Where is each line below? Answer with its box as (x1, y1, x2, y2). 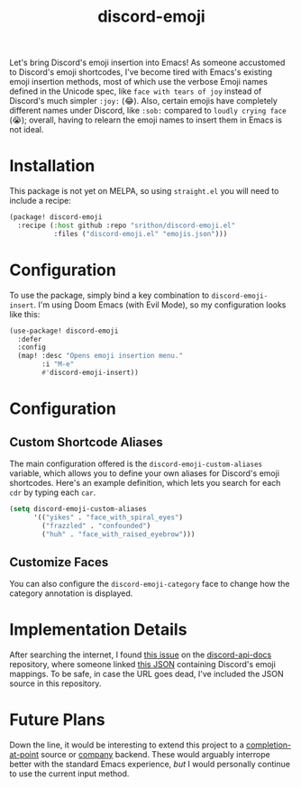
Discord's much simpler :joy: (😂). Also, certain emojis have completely (9, 96, 278, 106)
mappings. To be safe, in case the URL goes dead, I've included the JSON (9, 669, 284, 680)
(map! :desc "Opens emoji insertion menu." (17, 352, 183, 361)
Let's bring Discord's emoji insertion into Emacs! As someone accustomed (9, 57, 286, 69)
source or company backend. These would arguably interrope (40, 749, 270, 760)
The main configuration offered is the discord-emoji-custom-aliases (9, 458, 263, 469)
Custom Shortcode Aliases (9, 435, 164, 450)
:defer (17, 334, 42, 344)
